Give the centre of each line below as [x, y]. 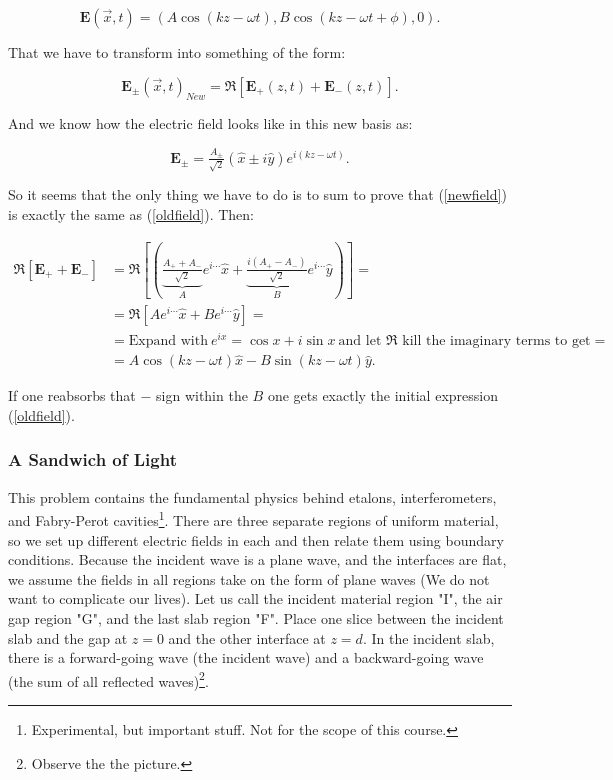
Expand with [168, 341]
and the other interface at [247, 637]
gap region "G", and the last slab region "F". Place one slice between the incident [256, 617]
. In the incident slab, [428, 637]
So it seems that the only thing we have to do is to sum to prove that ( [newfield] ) [257, 194]
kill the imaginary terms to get [496, 341]
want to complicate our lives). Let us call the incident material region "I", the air [255, 598]
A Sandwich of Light [92, 459]
